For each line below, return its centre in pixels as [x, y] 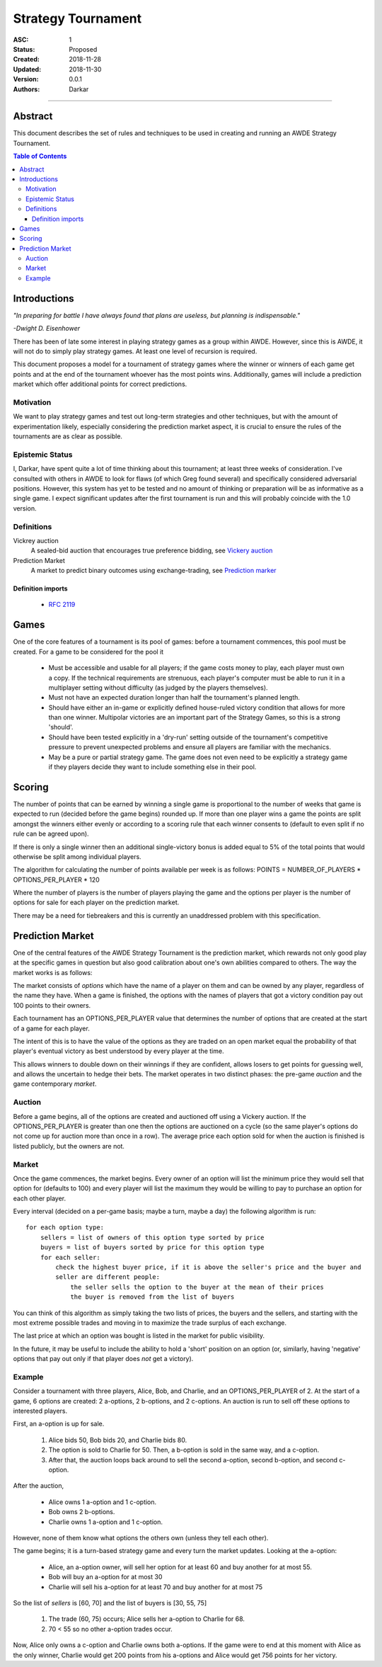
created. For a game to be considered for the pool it [88, 652]
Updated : [27, 69]
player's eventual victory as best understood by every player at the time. [118, 1051]
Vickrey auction [36, 540]
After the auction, [38, 1486]
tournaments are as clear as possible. [68, 436]
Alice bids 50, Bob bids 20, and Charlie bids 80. [118, 1440]
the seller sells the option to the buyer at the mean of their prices [197, 1287]
